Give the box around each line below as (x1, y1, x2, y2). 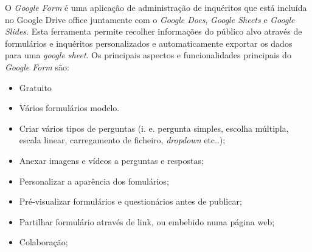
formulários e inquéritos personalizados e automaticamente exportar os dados (5, 36, 293, 49)
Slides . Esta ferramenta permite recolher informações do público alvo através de (5, 25, 302, 38)
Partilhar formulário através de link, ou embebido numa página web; (19, 215, 275, 228)
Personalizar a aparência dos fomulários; (19, 174, 169, 187)
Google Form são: (5, 60, 69, 73)
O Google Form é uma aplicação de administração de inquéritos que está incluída (5, 1, 307, 13)
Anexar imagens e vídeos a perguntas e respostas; (19, 154, 204, 166)
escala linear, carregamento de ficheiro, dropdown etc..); (19, 134, 226, 146)
